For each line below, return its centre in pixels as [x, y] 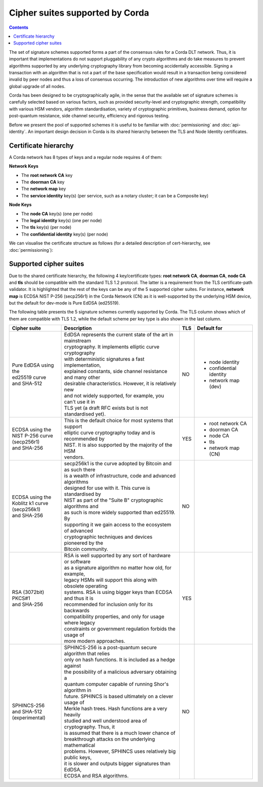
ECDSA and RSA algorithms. [96, 776]
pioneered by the [84, 543]
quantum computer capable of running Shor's [116, 684]
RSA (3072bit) [28, 592]
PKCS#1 [21, 598]
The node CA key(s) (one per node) [57, 214]
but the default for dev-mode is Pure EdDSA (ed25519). [65, 303]
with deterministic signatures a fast [104, 359]
